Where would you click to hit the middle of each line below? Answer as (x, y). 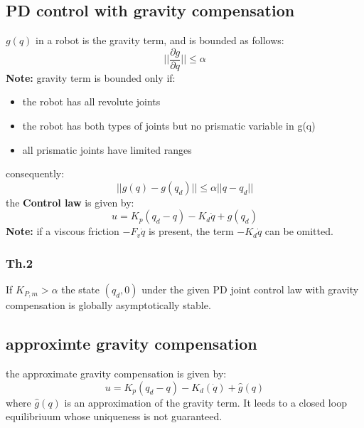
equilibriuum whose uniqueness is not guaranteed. (114, 416)
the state (80, 289)
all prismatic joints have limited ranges (107, 149)
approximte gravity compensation (132, 344)
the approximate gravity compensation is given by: (116, 374)
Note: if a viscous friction (63, 231)
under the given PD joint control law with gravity (250, 289)
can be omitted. (299, 231)
